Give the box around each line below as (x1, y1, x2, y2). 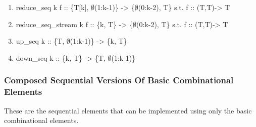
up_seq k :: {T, (16, 36, 65, 46)
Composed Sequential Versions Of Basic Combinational (4, 74, 234, 86)
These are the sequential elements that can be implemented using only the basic (4, 105, 252, 115)
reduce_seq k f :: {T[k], (16, 2, 89, 12)
